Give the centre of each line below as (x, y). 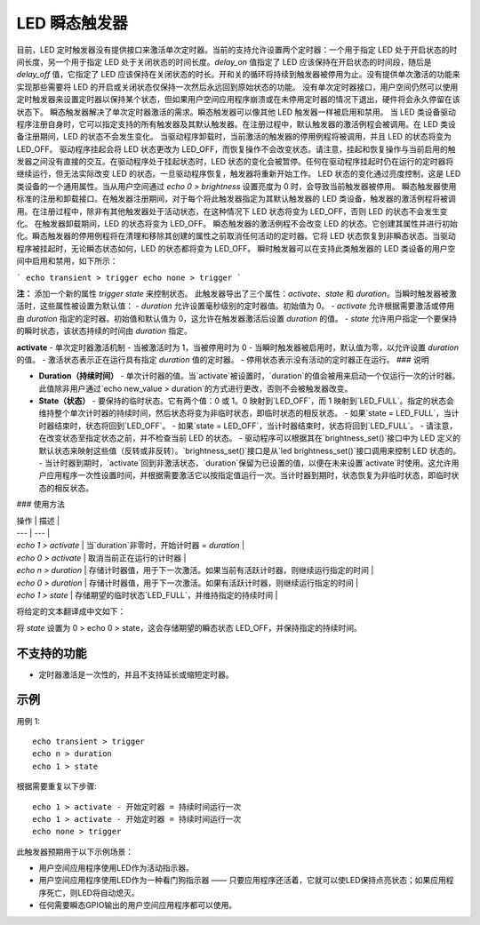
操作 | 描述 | (38, 521)
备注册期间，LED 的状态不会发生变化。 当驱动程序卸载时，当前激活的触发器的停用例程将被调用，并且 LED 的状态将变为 (234, 137)
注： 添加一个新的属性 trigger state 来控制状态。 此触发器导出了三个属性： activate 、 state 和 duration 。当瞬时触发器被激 (236, 293)
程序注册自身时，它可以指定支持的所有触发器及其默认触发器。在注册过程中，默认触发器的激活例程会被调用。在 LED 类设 (236, 124)
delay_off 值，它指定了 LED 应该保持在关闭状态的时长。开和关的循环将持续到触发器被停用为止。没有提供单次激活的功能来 (239, 75)
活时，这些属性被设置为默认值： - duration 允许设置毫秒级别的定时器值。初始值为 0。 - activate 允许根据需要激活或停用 (236, 306)
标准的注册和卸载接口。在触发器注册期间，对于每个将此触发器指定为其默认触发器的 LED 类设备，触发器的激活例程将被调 (236, 199)
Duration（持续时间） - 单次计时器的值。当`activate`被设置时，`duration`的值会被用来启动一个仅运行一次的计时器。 (249, 376)
